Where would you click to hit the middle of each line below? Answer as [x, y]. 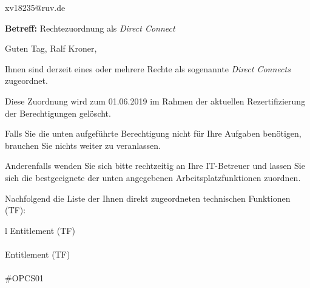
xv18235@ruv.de [35, 7]
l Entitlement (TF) [40, 230]
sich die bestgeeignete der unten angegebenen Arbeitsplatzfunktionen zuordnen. [153, 177]
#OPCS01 [24, 278]
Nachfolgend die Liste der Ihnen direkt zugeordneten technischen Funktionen [148, 198]
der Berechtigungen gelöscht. [58, 113]
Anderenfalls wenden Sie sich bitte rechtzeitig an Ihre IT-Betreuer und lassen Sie [155, 166]
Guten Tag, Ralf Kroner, [51, 48]
